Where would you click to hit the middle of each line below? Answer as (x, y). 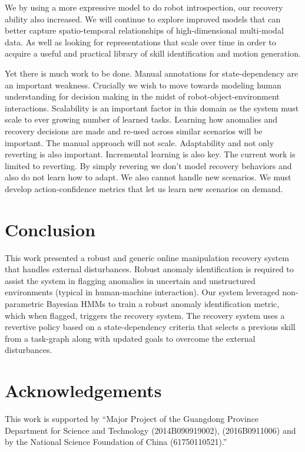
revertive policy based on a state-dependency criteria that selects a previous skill (150, 327)
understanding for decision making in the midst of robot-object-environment (142, 96)
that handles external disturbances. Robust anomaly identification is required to (149, 269)
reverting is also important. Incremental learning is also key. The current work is (150, 154)
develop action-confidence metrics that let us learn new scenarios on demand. (144, 188)
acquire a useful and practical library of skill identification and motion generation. (153, 53)
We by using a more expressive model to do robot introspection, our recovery (144, 7)
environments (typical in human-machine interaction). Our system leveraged (142, 292)
